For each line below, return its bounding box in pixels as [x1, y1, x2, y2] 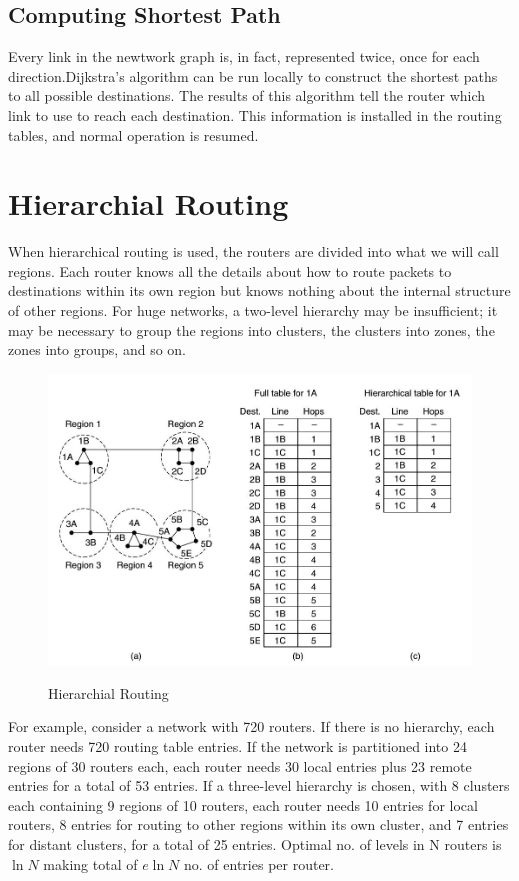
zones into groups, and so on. [8, 339, 186, 360]
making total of [43, 853, 138, 874]
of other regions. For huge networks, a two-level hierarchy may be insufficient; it [8, 300, 498, 321]
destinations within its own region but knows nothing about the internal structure [8, 280, 511, 301]
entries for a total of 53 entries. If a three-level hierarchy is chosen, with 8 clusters [8, 775, 510, 796]
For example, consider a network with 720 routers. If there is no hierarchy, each [8, 716, 495, 737]
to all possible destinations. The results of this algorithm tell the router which [8, 85, 486, 106]
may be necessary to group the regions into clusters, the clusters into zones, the [8, 319, 495, 340]
